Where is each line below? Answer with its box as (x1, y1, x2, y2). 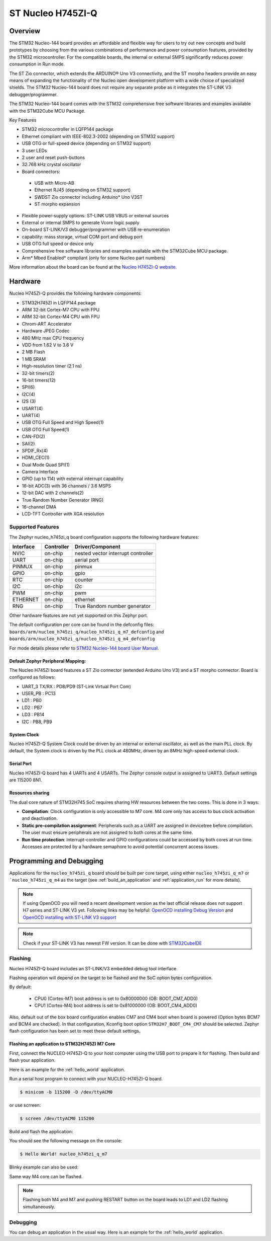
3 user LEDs (22, 147, 47, 153)
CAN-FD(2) (22, 433, 45, 440)
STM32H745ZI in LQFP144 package (22, 299, 96, 305)
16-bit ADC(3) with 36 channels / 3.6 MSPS (22, 483, 111, 489)
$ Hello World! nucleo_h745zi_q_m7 (20, 1151, 107, 1157)
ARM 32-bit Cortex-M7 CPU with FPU (22, 307, 100, 313)
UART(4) (22, 412, 40, 418)
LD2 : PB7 (22, 705, 43, 711)
